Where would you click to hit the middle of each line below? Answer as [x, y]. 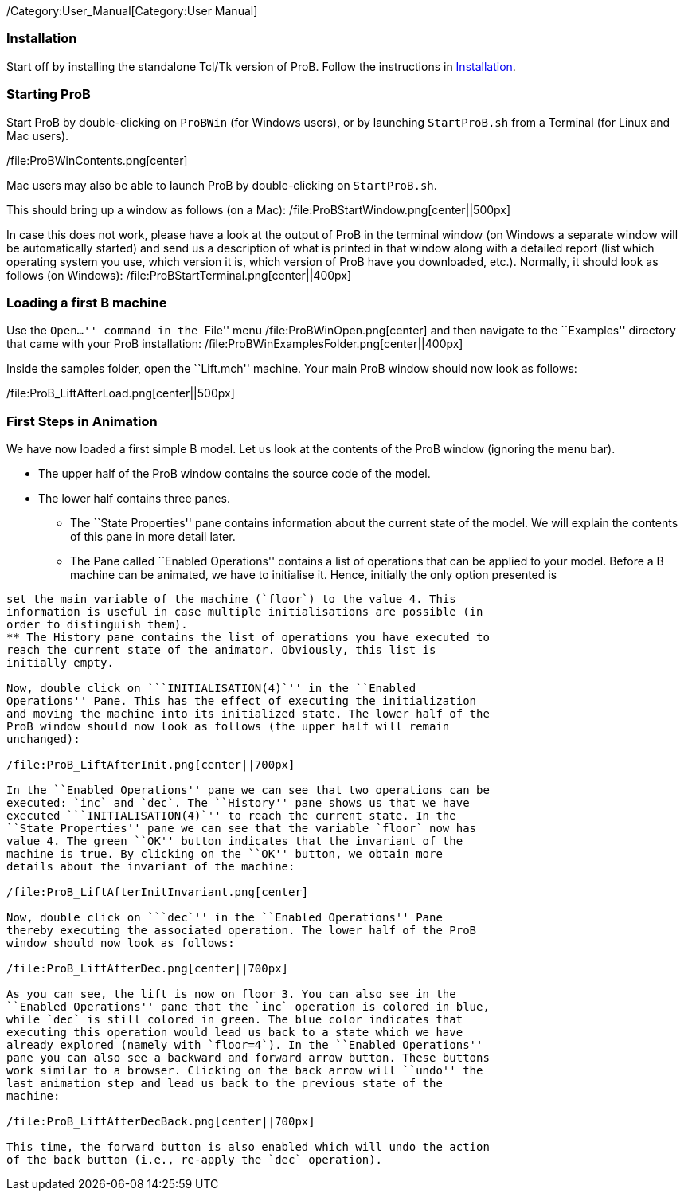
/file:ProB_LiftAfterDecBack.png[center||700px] [161, 1121]
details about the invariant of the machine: [151, 866]
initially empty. [60, 663]
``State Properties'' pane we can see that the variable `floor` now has [242, 828]
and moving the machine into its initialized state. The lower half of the [248, 714]
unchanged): [43, 739]
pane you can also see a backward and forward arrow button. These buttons [248, 1058]
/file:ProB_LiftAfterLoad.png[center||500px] [121, 393]
